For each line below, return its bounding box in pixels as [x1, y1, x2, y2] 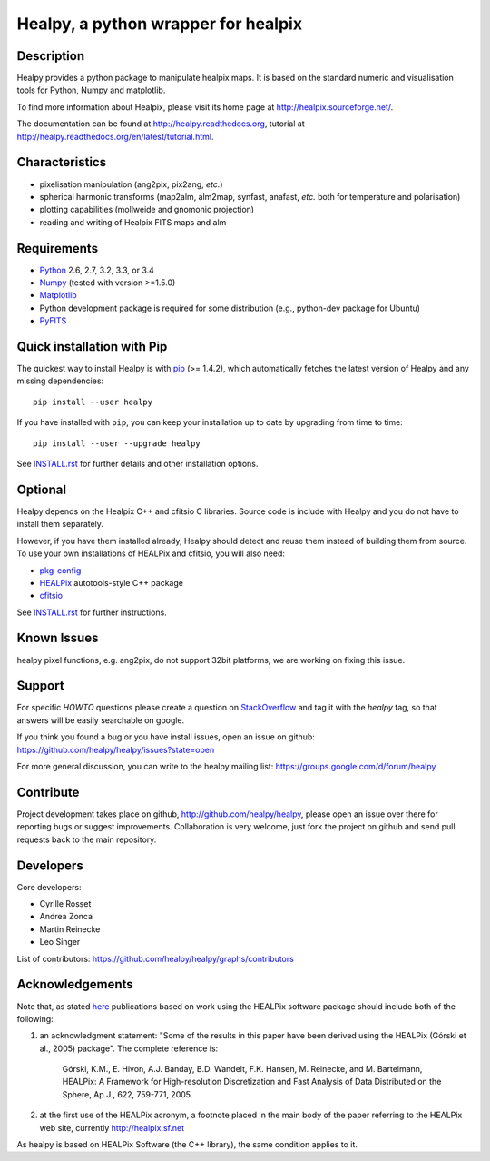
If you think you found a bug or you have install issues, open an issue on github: [16, 731, 315, 742]
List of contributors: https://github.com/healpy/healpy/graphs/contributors [16, 953, 294, 964]
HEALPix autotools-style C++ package [39, 577, 183, 588]
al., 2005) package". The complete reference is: [39, 1043, 219, 1054]
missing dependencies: [16, 375, 104, 386]
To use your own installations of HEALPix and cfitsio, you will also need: [16, 548, 286, 559]
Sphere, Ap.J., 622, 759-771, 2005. [62, 1088, 193, 1099]
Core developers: [16, 881, 82, 892]
